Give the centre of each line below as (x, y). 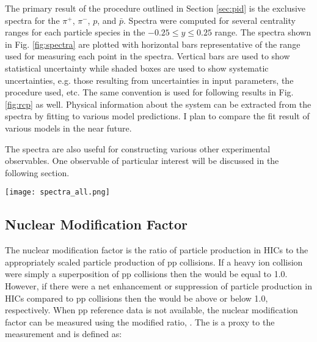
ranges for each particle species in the (75, 32)
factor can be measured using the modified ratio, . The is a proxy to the (140, 322)
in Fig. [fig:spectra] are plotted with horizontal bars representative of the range (153, 44)
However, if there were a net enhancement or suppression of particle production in (158, 285)
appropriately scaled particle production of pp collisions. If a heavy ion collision (154, 262)
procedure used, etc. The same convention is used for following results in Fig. (149, 92)
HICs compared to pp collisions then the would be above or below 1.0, (137, 298)
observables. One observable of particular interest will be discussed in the (142, 161)
